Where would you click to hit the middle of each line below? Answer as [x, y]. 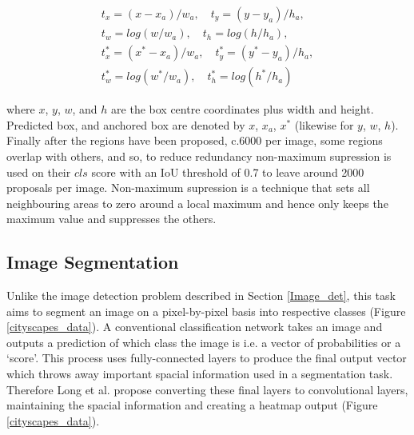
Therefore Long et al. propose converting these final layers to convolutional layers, [207, 389]
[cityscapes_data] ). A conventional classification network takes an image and [195, 327]
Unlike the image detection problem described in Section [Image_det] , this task [201, 295]
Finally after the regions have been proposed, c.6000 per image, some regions [195, 140]
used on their [39, 172]
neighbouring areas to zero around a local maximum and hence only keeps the [197, 203]
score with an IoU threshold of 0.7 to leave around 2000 [228, 172]
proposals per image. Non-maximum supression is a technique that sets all [188, 188]
